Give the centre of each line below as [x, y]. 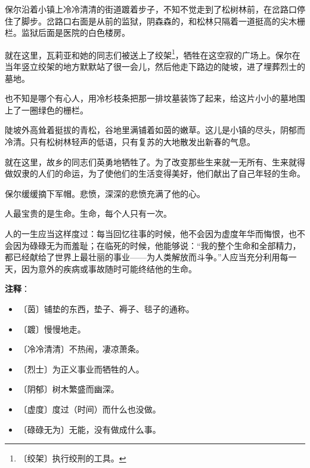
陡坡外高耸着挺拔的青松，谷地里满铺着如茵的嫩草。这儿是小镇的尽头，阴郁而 [155, 130]
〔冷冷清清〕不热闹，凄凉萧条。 [81, 349]
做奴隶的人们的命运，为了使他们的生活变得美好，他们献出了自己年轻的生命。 [155, 173]
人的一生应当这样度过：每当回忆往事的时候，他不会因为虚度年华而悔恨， [147, 233]
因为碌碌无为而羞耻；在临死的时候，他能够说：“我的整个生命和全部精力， [157, 245]
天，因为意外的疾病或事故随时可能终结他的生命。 [101, 268]
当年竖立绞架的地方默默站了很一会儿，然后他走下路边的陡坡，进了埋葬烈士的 [155, 67]
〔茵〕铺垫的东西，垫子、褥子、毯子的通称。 [106, 308]
